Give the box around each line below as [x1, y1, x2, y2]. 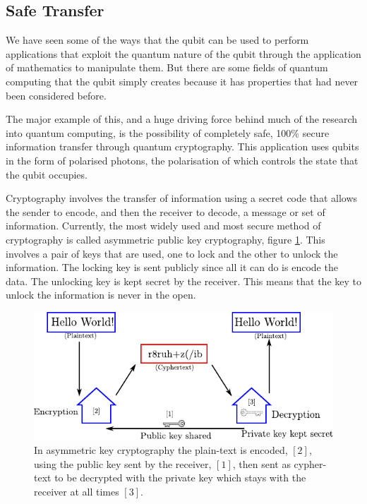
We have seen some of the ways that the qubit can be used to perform [6, 32, 309, 47]
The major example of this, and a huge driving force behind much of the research [6, 112, 358, 126]
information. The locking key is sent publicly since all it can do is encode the [6, 260, 338, 275]
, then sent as [232, 456, 291, 471]
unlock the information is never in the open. [6, 287, 196, 302]
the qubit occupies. [6, 167, 88, 181]
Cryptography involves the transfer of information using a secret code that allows [6, 191, 358, 205]
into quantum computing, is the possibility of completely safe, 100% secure [6, 125, 330, 140]
